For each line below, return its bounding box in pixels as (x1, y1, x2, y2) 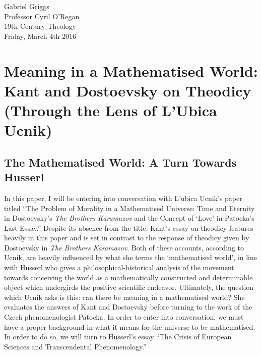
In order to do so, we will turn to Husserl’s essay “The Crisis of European (4, 331, 232, 342)
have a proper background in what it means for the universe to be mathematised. (4, 321, 255, 332)
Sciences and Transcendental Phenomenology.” (4, 341, 147, 351)
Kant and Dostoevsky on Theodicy (4, 80, 251, 100)
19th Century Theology (4, 21, 76, 31)
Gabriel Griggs (4, 1, 49, 11)
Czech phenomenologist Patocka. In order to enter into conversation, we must (4, 312, 244, 322)
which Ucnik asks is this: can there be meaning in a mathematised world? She (4, 291, 245, 302)
